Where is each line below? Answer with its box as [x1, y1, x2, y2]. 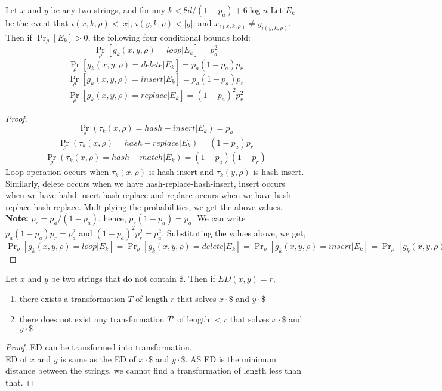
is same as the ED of [60, 352, 136, 365]
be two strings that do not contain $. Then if [51, 272, 215, 285]
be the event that [5, 17, 69, 29]
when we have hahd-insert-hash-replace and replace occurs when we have [5, 189, 272, 201]
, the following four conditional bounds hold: [88, 30, 251, 43]
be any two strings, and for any [51, 4, 166, 16]
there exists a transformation [19, 293, 125, 304]
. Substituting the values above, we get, [162, 226, 306, 239]
